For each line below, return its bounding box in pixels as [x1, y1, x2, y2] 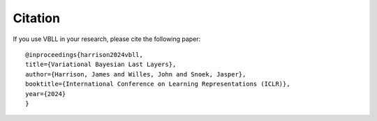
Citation [13, 10, 61, 26]
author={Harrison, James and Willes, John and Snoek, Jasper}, [25, 70, 246, 78]
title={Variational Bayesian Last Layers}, [25, 60, 177, 69]
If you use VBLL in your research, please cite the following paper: [13, 35, 201, 43]
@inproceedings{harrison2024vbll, [25, 51, 143, 58]
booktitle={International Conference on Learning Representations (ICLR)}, [25, 80, 290, 88]
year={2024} [25, 90, 66, 97]
